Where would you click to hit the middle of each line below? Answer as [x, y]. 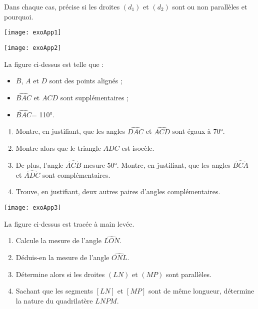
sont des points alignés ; [86, 81]
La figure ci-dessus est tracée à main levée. [69, 223]
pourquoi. [19, 16]
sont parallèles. [188, 274]
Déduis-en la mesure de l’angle [62, 257]
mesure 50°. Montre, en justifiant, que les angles [157, 164]
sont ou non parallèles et [210, 6]
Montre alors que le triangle [58, 148]
